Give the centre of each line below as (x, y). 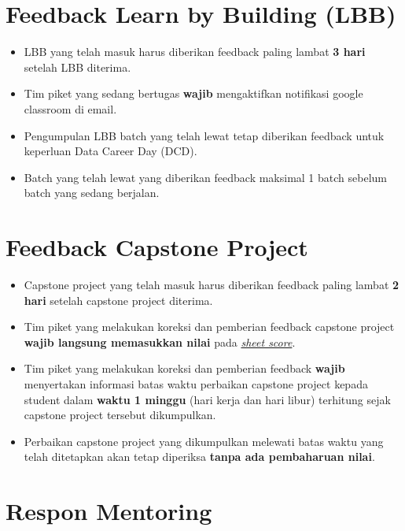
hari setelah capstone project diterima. (118, 300)
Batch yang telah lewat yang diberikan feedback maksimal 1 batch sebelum (205, 177)
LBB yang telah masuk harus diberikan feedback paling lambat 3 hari (195, 52)
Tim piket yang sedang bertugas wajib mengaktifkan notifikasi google (193, 93)
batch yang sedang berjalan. (92, 193)
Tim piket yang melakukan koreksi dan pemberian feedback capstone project (209, 327)
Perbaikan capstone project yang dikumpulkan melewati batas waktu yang (204, 441)
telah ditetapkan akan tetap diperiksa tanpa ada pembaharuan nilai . (199, 457)
